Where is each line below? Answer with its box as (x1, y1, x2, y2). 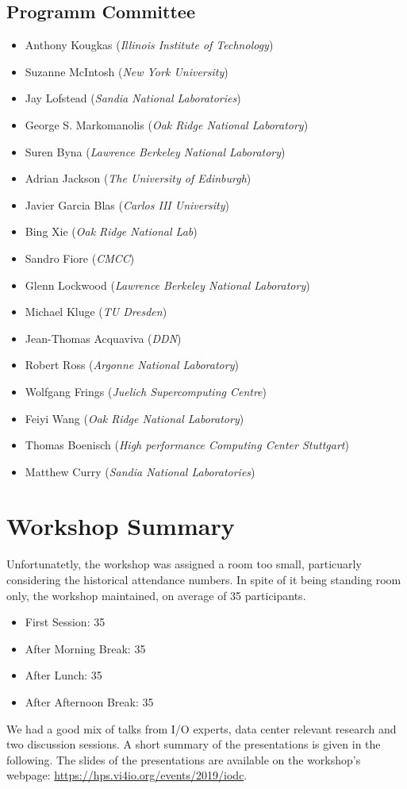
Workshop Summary (6, 510, 235, 542)
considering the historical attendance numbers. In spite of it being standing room (6, 572, 401, 588)
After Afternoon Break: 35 (25, 693, 154, 710)
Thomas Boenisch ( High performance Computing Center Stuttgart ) (25, 437, 349, 453)
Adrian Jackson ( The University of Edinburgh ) (25, 170, 251, 187)
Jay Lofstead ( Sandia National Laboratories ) (25, 90, 241, 106)
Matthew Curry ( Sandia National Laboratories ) (25, 463, 255, 479)
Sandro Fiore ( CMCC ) (25, 249, 135, 266)
